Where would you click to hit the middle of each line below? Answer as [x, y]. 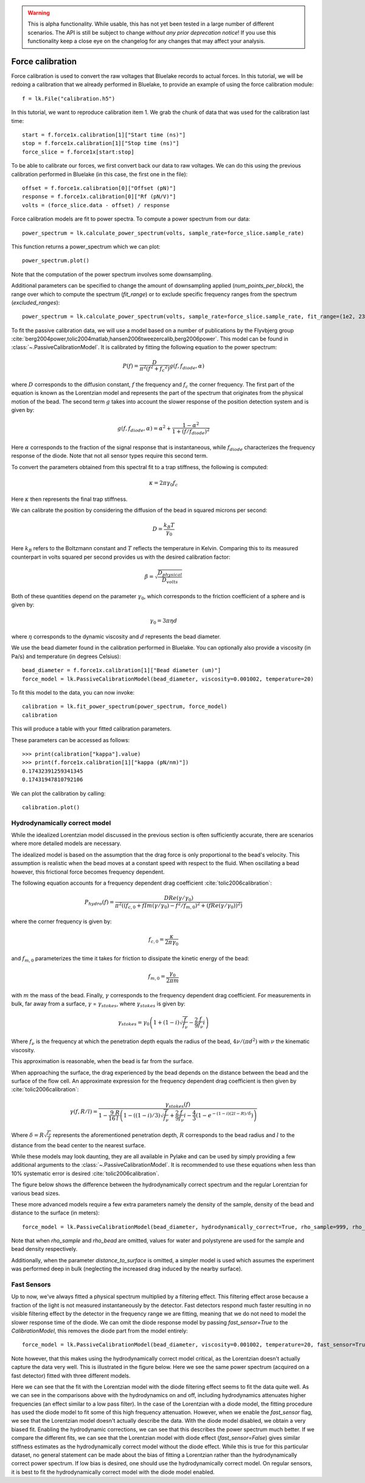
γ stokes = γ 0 [134, 1023]
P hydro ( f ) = [99, 903]
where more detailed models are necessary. [66, 843]
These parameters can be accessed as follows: [71, 740]
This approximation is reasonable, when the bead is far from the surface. [103, 1061]
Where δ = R [28, 1135]
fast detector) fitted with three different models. [71, 1375]
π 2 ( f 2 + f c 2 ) [155, 369]
